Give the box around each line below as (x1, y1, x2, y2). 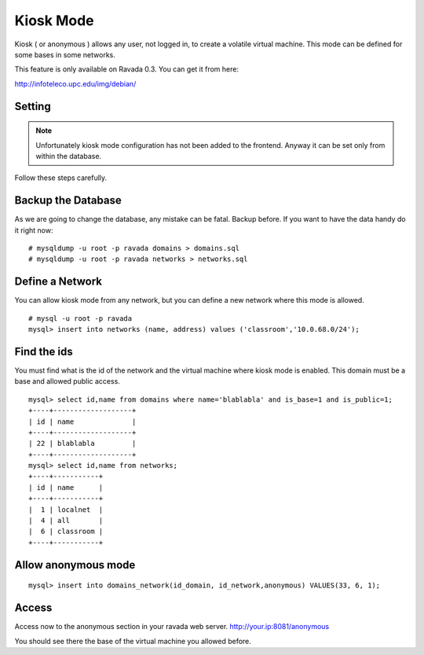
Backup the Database (14, 193, 122, 208)
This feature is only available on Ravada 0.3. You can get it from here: (14, 64, 239, 74)
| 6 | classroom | (28, 527, 104, 536)
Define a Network (14, 275, 102, 289)
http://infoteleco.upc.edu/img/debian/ (14, 79, 137, 88)
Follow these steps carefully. (14, 173, 108, 182)
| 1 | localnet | (28, 505, 104, 514)
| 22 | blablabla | (28, 439, 137, 448)
